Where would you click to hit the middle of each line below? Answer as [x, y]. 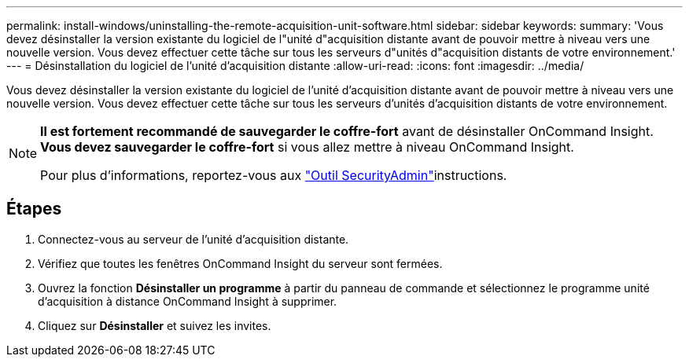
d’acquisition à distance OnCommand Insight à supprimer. [188, 301]
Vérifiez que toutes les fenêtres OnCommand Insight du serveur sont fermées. [240, 263]
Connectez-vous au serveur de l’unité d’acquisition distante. [193, 239]
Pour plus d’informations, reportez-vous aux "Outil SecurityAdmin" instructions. [274, 175]
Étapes [34, 209]
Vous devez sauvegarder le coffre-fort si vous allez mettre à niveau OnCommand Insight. [307, 147]
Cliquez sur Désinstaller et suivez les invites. [155, 325]
